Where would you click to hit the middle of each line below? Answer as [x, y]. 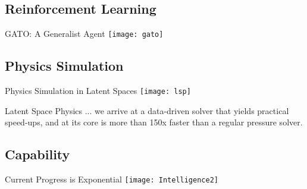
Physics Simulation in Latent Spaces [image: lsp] [98, 91]
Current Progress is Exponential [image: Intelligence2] [112, 179]
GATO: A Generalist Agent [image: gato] [84, 34]
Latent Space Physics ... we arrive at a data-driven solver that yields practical [147, 110]
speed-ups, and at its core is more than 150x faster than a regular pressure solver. [154, 122]
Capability [37, 154]
